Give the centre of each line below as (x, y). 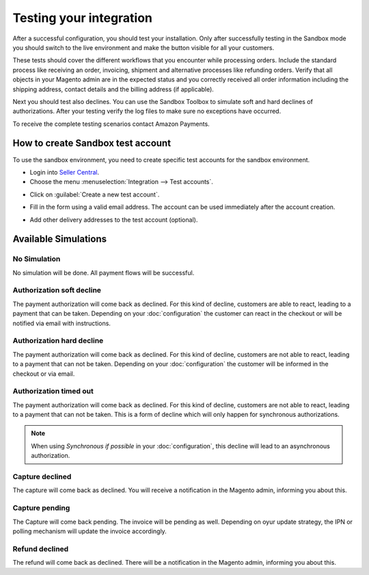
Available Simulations (60, 239)
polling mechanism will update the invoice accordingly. (90, 531)
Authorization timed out (53, 392)
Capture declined (42, 477)
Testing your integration (83, 18)
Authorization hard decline (58, 341)
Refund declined (41, 549)
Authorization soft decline (57, 290)
